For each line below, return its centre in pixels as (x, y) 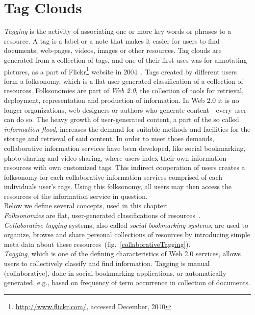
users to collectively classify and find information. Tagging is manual (107, 263)
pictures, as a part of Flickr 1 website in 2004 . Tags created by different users (120, 71)
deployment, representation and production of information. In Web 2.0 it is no (122, 100)
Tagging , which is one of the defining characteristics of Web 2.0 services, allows (122, 254)
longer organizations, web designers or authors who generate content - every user (125, 109)
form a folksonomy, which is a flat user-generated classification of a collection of (124, 81)
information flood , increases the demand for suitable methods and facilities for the (127, 129)
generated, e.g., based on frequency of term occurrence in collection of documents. (127, 282)
